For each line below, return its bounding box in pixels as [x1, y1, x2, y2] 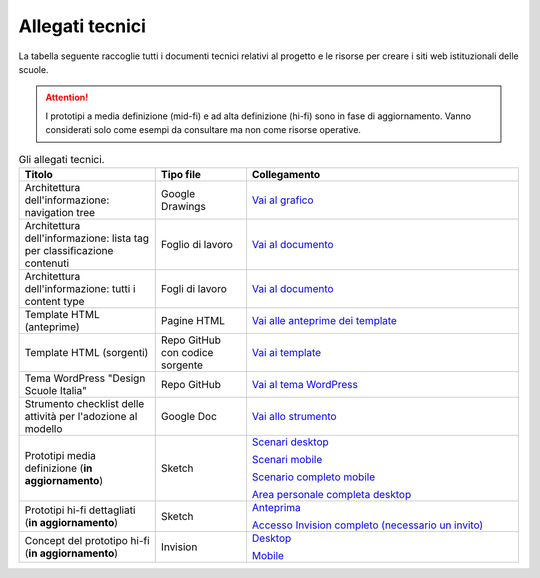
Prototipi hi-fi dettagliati [24, 503, 136, 517]
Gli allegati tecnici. [18, 152, 105, 166]
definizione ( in [24, 461, 93, 475]
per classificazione [24, 243, 114, 257]
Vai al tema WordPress [251, 377, 359, 391]
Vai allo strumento [251, 409, 337, 423]
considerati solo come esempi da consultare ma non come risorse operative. [45, 124, 362, 136]
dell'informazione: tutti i [24, 281, 136, 295]
